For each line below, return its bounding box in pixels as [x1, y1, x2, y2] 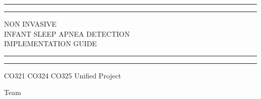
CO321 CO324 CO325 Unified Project [4, 70, 121, 80]
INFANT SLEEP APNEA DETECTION [4, 28, 130, 39]
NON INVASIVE [4, 19, 57, 29]
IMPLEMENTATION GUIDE [4, 38, 97, 49]
